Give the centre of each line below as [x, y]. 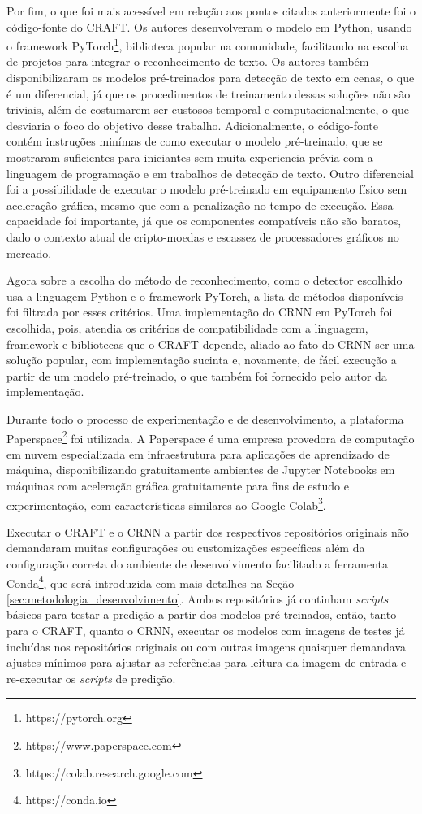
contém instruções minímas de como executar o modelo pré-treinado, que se [195, 141]
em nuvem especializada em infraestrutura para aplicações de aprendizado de [198, 453]
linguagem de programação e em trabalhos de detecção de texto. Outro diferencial [210, 173]
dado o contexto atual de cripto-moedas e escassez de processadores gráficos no [203, 236]
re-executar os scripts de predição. [91, 678]
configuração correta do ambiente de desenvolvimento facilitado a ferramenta [198, 563]
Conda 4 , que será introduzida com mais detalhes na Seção [151, 581]
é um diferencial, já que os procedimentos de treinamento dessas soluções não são [209, 93]
